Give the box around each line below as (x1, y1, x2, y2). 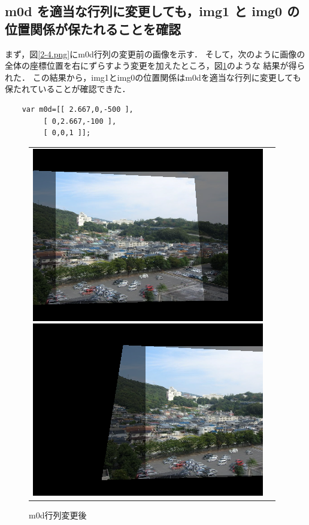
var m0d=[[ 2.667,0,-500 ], (22, 105, 134, 114)
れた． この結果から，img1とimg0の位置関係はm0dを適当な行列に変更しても (5, 71, 301, 83)
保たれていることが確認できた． (5, 83, 131, 95)
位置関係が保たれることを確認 (5, 19, 181, 38)
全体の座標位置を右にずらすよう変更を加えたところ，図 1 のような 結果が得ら (5, 59, 305, 72)
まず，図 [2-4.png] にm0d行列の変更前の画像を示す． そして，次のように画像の (5, 47, 305, 60)
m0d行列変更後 (29, 509, 87, 521)
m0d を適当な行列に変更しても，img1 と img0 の (5, 2, 300, 20)
